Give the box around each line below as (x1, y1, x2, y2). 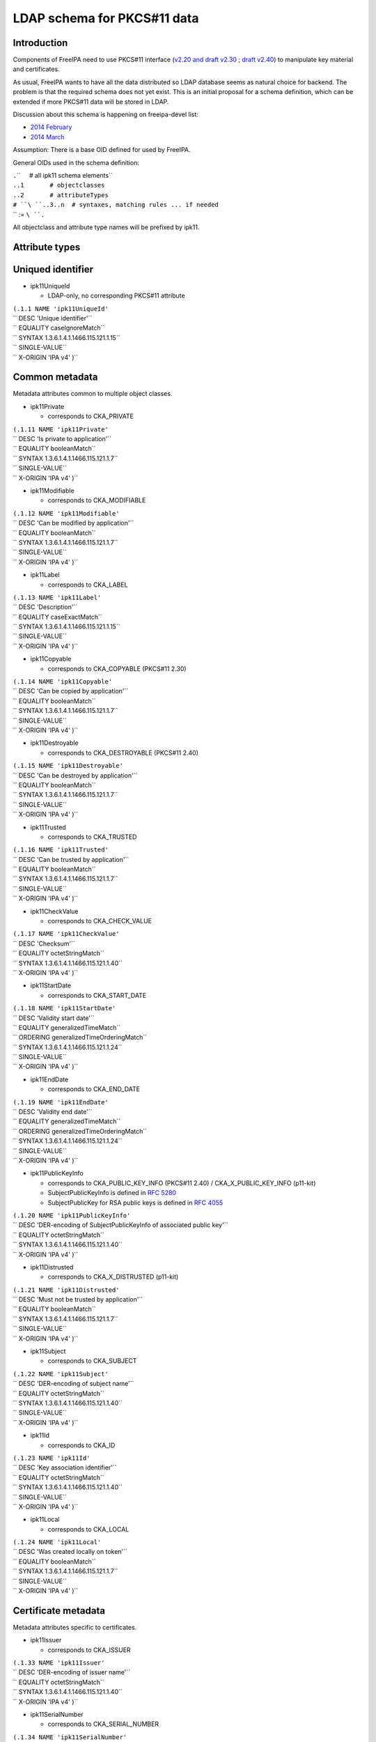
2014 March (30, 132, 65, 141)
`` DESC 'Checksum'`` (13, 939, 76, 948)
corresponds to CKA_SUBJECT (47, 1357, 137, 1365)
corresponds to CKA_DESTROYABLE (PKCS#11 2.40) (47, 748, 198, 757)
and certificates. (13, 65, 60, 73)
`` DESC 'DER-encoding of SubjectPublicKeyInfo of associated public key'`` (13, 1221, 228, 1229)
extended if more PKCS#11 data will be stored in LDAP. (13, 98, 169, 106)
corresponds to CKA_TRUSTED (47, 833, 137, 841)
